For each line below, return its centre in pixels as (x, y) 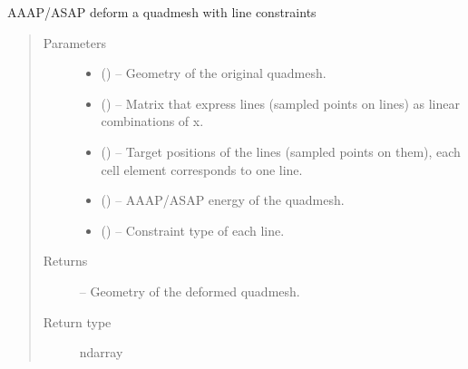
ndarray (101, 352)
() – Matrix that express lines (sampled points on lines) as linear (280, 103)
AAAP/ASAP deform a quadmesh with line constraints (162, 12)
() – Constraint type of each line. (193, 230)
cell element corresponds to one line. (202, 169)
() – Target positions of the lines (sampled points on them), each (281, 151)
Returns (65, 261)
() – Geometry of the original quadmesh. (214, 73)
